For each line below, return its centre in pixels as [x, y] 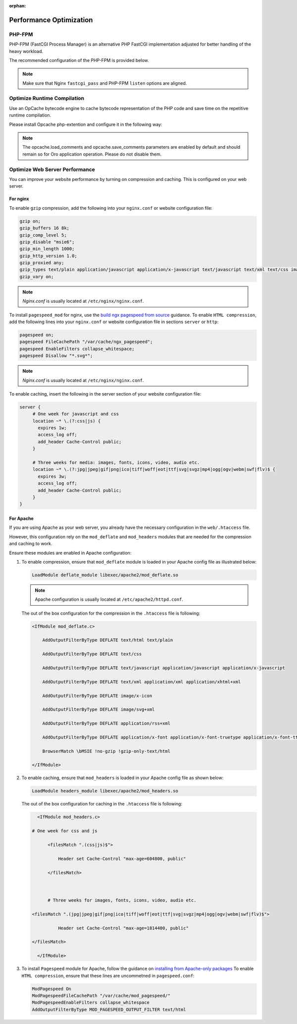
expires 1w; [52, 428]
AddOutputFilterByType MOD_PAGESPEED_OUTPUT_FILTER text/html [109, 1009]
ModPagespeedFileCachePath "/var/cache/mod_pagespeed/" [101, 996]
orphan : [18, 6]
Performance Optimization [51, 20]
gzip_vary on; [37, 277]
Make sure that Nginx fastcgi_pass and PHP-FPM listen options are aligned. [105, 83]
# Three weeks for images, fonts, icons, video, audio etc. [122, 900]
